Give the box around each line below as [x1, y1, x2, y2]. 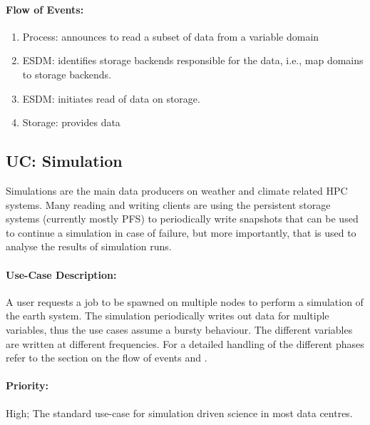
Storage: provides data [22, 115, 120, 130]
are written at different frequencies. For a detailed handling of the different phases [6, 336, 364, 351]
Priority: [6, 378, 49, 393]
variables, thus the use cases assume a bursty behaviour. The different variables [6, 322, 353, 337]
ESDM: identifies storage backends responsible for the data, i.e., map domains [22, 53, 364, 68]
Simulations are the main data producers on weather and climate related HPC [6, 183, 348, 198]
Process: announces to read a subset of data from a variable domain [22, 29, 319, 43]
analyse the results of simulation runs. [6, 239, 172, 254]
